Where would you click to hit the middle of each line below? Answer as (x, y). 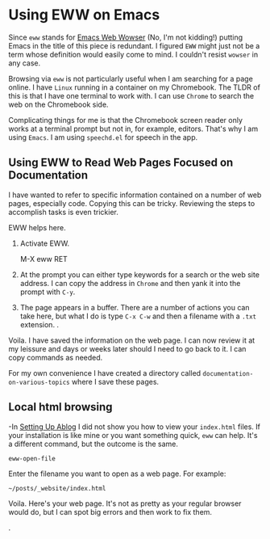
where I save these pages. (115, 381)
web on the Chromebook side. (58, 104)
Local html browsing (60, 407)
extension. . (39, 324)
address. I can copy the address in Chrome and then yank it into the (130, 283)
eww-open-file (32, 458)
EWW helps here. (37, 227)
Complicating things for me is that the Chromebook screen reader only (126, 120)
